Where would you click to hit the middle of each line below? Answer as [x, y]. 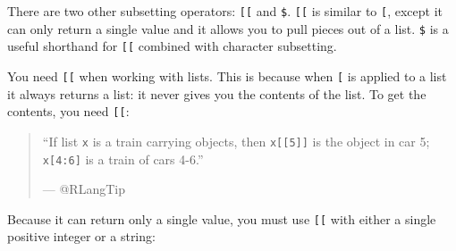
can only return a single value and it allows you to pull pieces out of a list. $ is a [228, 28]
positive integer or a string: [81, 236]
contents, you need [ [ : [68, 111]
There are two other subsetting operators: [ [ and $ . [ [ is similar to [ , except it [225, 11]
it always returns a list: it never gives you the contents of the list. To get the [217, 93]
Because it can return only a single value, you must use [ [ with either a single [222, 218]
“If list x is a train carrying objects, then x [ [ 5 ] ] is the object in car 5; [236, 141]
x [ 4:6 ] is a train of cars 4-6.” [123, 159]
